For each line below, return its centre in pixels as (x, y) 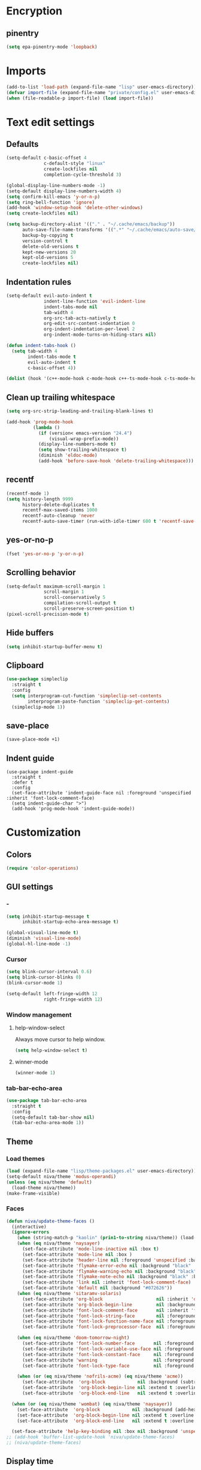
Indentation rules (39, 282)
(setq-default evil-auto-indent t (49, 296)
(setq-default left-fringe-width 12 (52, 993)
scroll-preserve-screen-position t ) (89, 609)
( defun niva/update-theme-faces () (51, 1221)
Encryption (34, 11)
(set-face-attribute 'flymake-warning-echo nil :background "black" (109, 1271)
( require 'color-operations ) (42, 868)
